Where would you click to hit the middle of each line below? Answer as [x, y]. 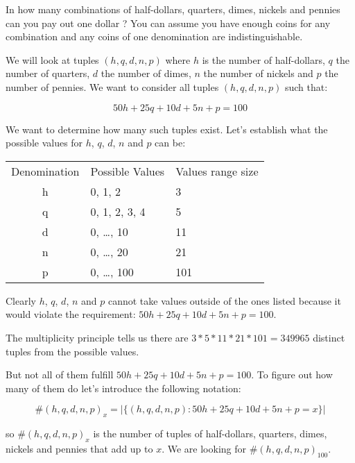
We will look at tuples [52, 59]
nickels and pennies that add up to [79, 448]
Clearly [21, 300]
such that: [306, 86]
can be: [170, 143]
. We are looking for [204, 448]
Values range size [217, 171]
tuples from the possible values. [72, 351]
